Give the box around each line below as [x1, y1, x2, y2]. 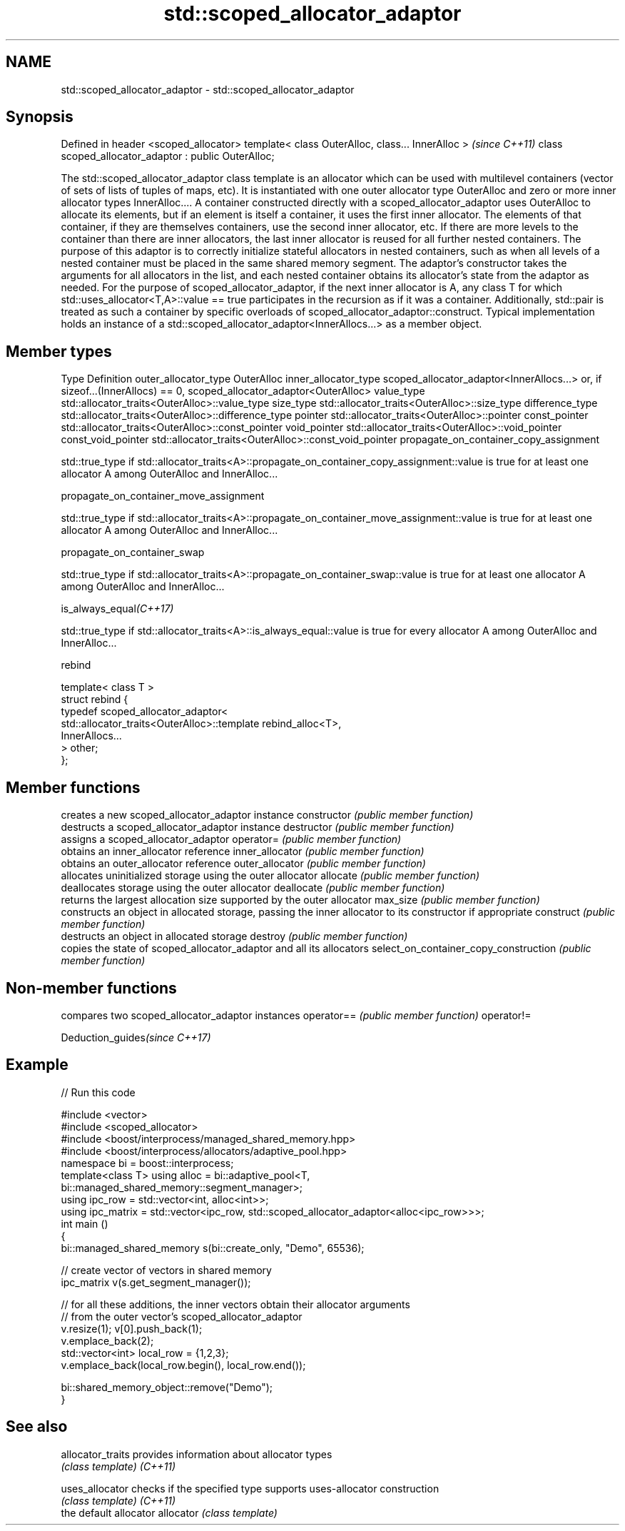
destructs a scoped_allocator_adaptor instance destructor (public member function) [61, 821, 454, 834]
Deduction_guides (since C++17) [61, 1031, 211, 1044]
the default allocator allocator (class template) [61, 1506, 278, 1519]
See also [6, 1418, 68, 1436]
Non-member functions [6, 979, 177, 997]
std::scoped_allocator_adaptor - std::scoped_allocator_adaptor [61, 83, 355, 96]
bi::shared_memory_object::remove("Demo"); [61, 1380, 273, 1393]
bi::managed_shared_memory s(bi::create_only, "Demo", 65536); [61, 1241, 365, 1254]
